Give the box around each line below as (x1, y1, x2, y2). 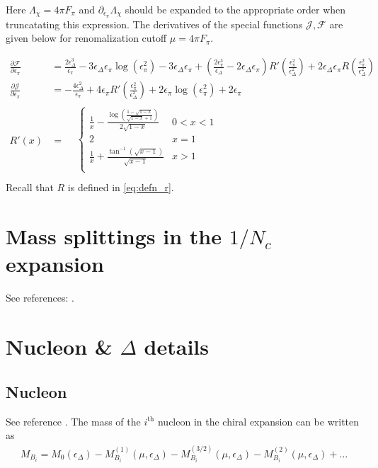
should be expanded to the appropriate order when (125, 2, 346, 16)
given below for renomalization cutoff (6, 30, 167, 45)
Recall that (6, 180, 54, 195)
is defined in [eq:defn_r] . (67, 180, 174, 195)
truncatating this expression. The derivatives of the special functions (6, 16, 303, 31)
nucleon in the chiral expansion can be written (157, 413, 360, 428)
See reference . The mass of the (6, 413, 141, 428)
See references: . (6, 290, 74, 305)
